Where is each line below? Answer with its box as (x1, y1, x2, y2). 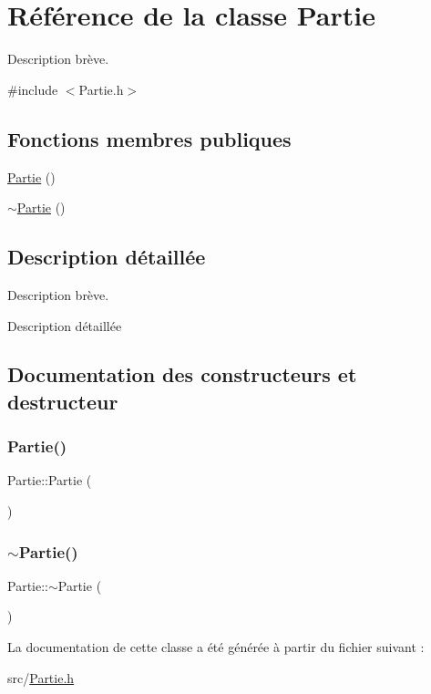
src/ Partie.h (7, 668, 75, 687)
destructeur (7, 387, 118, 415)
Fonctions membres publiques (7, 124, 292, 152)
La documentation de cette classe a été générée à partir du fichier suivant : (7, 637, 425, 657)
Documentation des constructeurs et (7, 360, 357, 388)
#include (7, 79, 58, 98)
